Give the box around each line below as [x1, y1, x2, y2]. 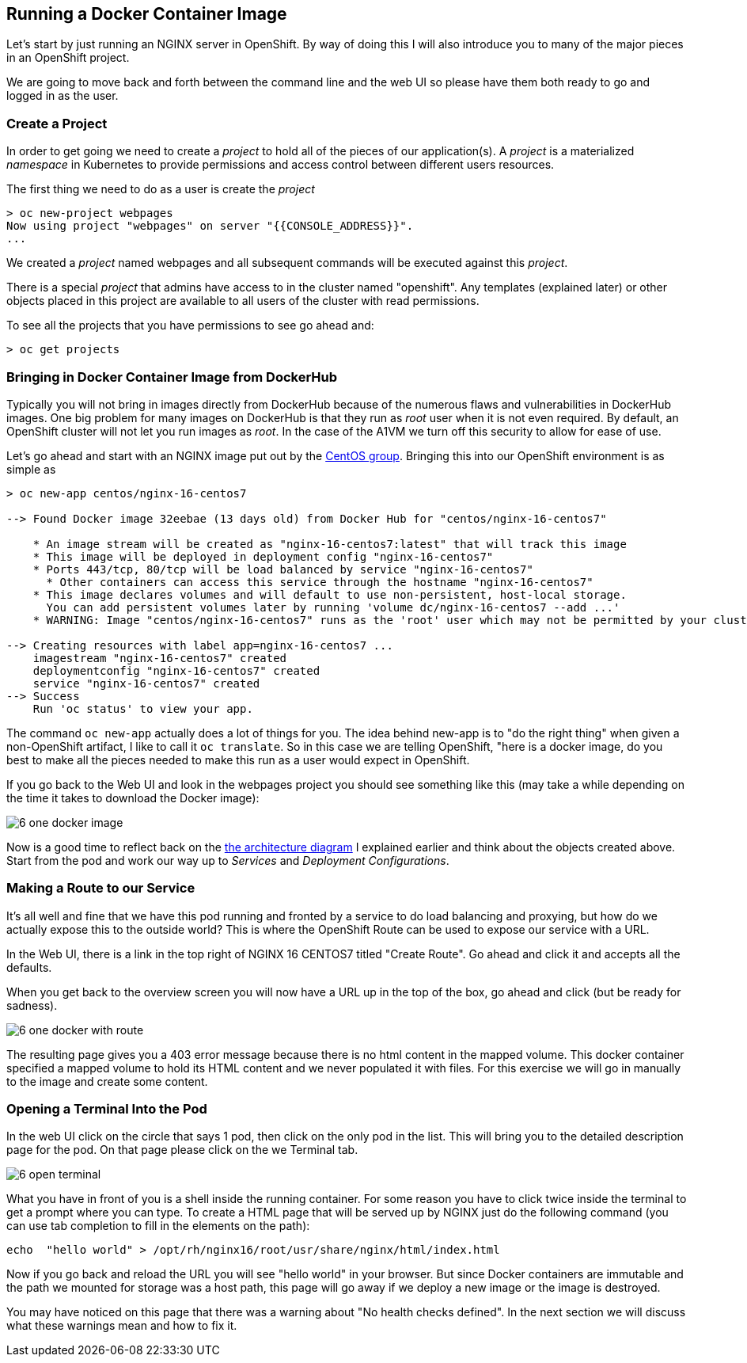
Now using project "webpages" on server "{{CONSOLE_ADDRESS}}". [6, 219, 414, 233]
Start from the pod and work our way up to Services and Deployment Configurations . [6, 853, 449, 867]
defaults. [6, 960, 52, 974]
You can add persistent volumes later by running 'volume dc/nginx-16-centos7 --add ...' [46, 600, 620, 614]
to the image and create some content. [6, 1074, 208, 1088]
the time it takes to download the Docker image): [6, 790, 260, 805]
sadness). [6, 998, 58, 1012]
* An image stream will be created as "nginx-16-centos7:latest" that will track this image [32, 537, 627, 550]
